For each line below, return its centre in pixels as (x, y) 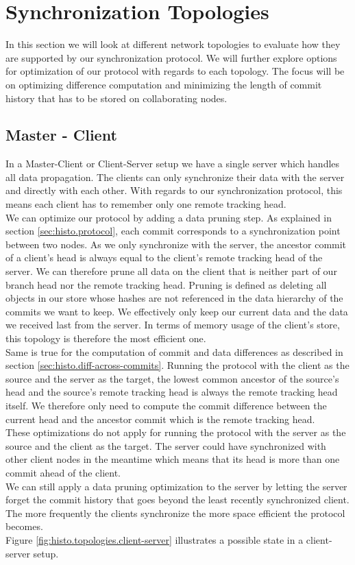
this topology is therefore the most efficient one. (106, 338)
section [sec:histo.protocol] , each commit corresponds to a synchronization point (173, 231)
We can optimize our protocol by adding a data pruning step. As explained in (169, 217)
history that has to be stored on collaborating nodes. (117, 98)
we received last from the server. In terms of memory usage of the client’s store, (173, 325)
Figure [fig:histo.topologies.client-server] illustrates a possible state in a (155, 539)
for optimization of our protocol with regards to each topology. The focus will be (175, 71)
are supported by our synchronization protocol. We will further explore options (171, 57)
